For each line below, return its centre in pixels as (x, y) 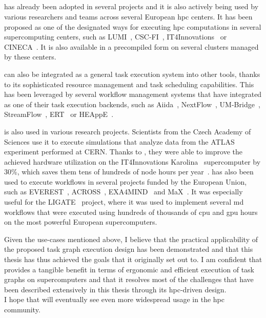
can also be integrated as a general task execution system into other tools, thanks (132, 74)
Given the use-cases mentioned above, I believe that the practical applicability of (131, 239)
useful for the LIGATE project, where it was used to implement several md (124, 202)
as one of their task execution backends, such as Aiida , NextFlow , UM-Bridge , (132, 104)
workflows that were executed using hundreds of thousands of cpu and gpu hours (131, 212)
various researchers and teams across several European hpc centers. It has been (128, 16)
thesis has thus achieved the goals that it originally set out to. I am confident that (133, 259)
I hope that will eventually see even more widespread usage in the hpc (115, 299)
